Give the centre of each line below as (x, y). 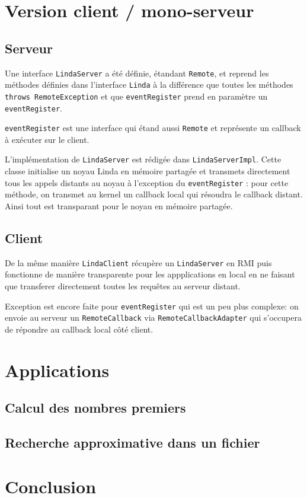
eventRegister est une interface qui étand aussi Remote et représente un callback (153, 128)
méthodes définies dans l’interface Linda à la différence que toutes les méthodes (149, 84)
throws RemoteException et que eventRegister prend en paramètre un (136, 96)
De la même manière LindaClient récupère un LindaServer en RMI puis (138, 262)
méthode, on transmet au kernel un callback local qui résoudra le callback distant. (154, 194)
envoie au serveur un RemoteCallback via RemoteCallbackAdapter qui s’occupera (153, 317)
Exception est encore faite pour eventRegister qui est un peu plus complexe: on (152, 306)
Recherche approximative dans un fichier (132, 443)
